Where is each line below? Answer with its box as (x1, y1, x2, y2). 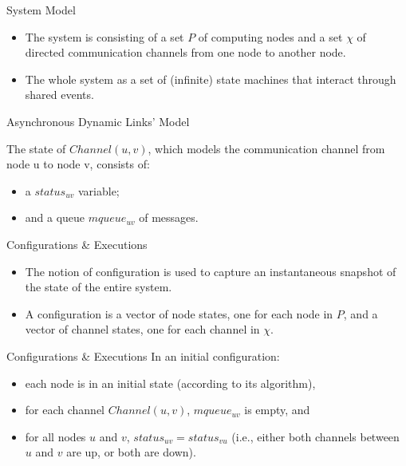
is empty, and (244, 401, 310, 418)
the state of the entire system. (25, 278, 172, 295)
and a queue (25, 209, 85, 226)
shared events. (25, 86, 94, 103)
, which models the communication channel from (148, 140, 385, 156)
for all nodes (25, 428, 86, 444)
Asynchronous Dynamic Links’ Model (6, 113, 190, 129)
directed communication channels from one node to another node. (25, 44, 346, 61)
